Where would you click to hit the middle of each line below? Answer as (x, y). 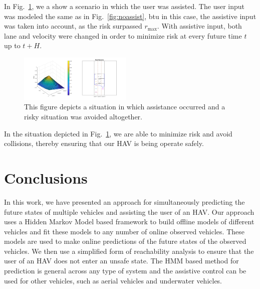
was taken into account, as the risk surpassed (73, 26)
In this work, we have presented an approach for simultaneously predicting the (124, 201)
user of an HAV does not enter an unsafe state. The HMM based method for (121, 261)
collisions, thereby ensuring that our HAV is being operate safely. (104, 143)
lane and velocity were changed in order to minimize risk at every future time (123, 35)
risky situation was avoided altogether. (83, 117)
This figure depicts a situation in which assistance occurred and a (125, 107)
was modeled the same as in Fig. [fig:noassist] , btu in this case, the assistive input (130, 16)
